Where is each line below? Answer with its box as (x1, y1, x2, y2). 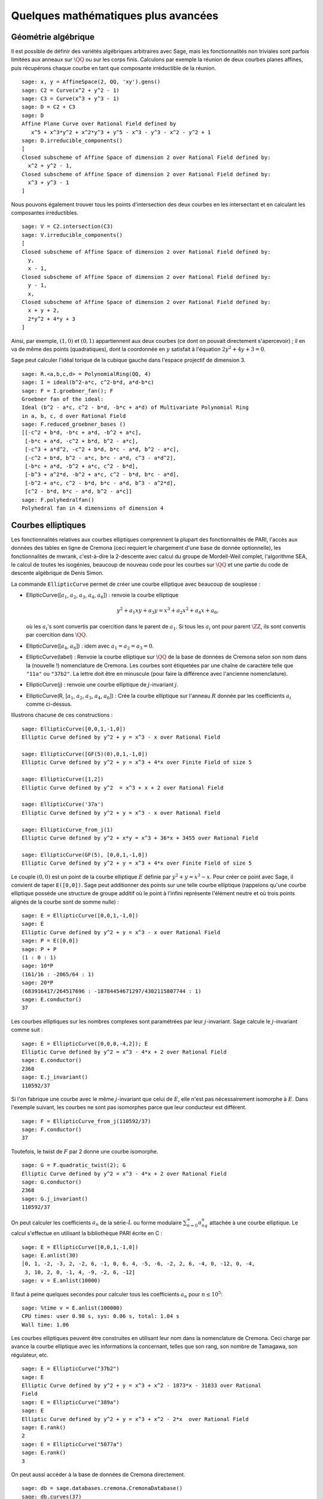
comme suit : (11, 1026, 43, 1034)
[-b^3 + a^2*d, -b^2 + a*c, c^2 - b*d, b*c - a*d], (25, 471, 179, 478)
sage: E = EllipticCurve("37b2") (22, 1365, 120, 1372)
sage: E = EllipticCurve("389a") (22, 1399, 120, 1405)
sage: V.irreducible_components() (22, 231, 123, 238)
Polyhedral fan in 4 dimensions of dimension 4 (22, 504, 164, 511)
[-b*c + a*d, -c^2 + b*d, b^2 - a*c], (25, 438, 139, 444)
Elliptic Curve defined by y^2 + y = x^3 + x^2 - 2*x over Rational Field (22, 1416, 249, 1422)
